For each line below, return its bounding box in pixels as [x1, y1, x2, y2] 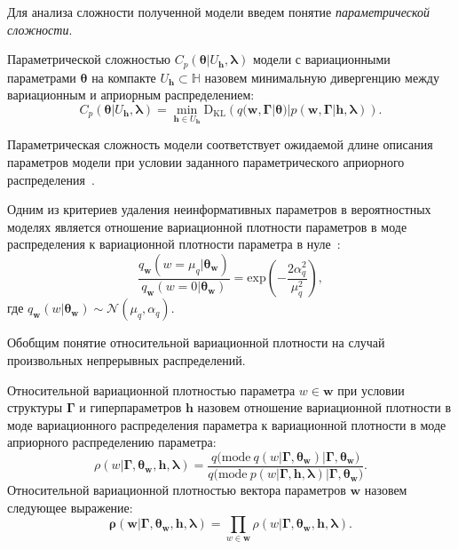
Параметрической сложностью [7, 50, 170, 68]
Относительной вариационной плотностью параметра [7, 380, 296, 399]
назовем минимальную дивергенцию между [204, 68, 439, 86]
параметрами [7, 68, 76, 86]
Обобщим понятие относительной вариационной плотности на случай [7, 333, 385, 352]
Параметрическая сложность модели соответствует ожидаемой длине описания [7, 135, 433, 154]
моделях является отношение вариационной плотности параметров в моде [7, 217, 407, 235]
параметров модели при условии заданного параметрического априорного [7, 153, 405, 171]
